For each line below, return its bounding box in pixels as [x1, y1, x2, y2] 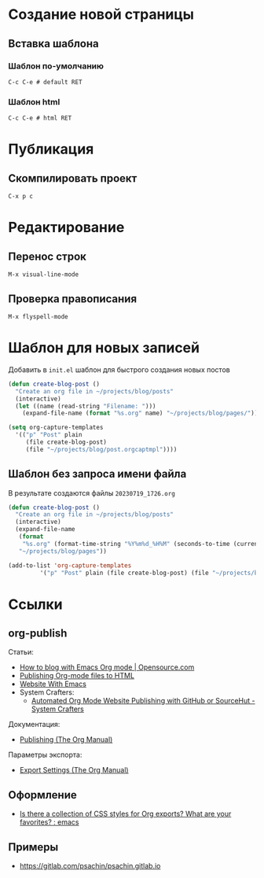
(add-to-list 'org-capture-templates [8, 561, 132, 570]
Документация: [8, 720, 60, 729]
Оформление [8, 788, 77, 802]
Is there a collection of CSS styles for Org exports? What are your [19, 809, 232, 819]
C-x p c [8, 193, 34, 201]
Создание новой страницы [8, 6, 195, 24]
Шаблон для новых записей [8, 339, 200, 357]
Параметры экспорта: [8, 750, 82, 760]
